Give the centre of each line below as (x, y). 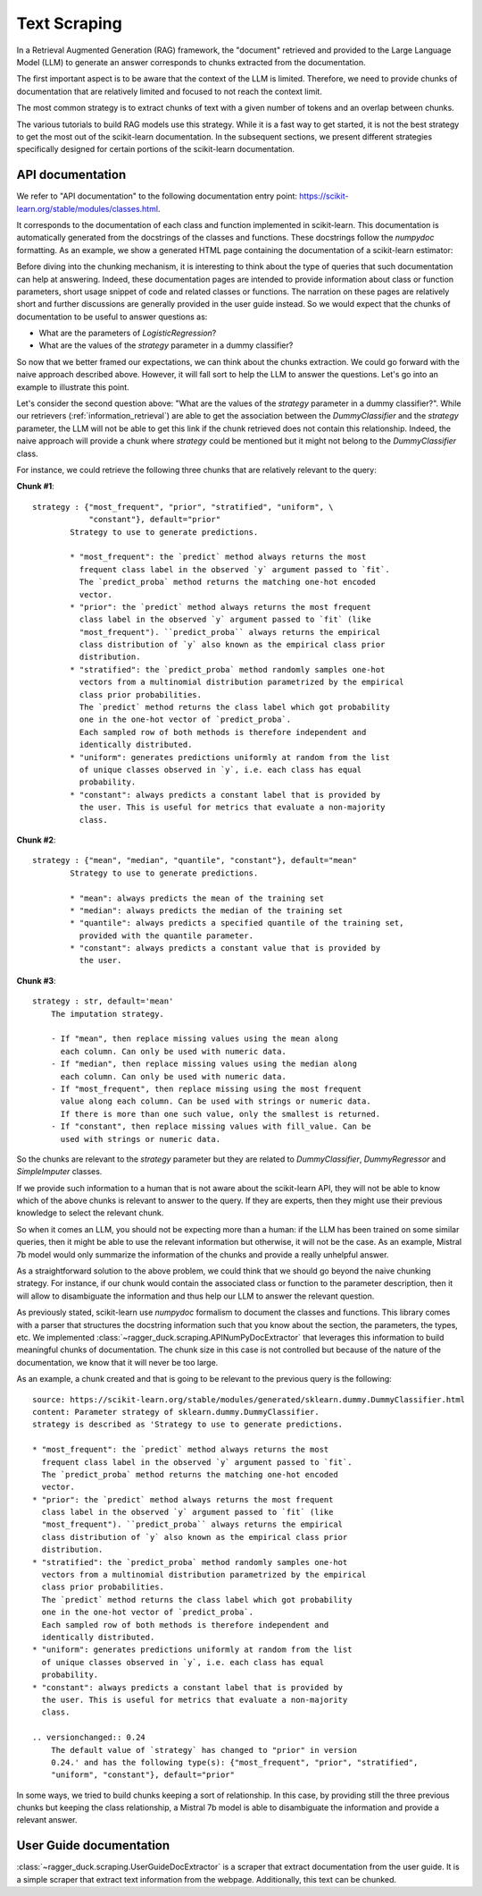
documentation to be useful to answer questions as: (112, 317)
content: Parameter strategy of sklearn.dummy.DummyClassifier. (176, 1412)
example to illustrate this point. (73, 387)
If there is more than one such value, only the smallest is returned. (220, 1114)
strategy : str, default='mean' (103, 1001)
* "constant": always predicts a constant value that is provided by (225, 948)
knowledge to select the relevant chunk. (90, 1213)
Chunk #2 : (36, 840)
